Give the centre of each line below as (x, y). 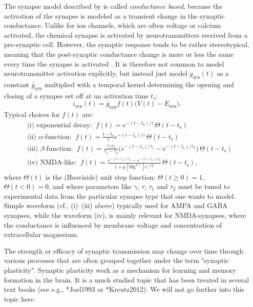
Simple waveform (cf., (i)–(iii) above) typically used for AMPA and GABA (116, 205)
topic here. (20, 298)
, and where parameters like (90, 186)
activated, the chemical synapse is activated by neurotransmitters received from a (126, 35)
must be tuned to (204, 186)
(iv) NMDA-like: (52, 163)
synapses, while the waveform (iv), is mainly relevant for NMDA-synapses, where (125, 215)
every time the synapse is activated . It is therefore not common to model (114, 63)
